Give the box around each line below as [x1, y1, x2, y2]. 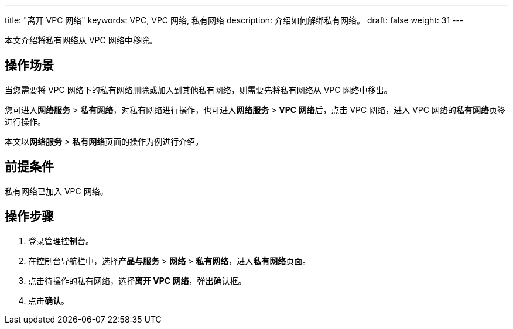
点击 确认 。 [28, 295, 69, 306]
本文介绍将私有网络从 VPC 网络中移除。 [5, 35, 158, 45]
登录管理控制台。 [28, 235, 94, 246]
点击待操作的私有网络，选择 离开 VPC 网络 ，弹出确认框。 [28, 275, 247, 286]
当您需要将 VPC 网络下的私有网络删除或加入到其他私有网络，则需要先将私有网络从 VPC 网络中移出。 [5, 84, 392, 95]
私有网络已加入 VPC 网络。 [5, 186, 108, 196]
